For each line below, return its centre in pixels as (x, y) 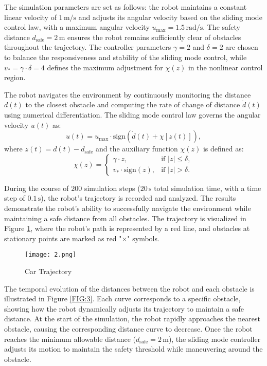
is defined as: (223, 149)
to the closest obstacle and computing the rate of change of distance (133, 104)
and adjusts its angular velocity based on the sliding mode (170, 17)
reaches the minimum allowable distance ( (70, 339)
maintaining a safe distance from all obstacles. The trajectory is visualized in (125, 218)
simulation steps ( (112, 188)
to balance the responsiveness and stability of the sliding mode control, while (126, 57)
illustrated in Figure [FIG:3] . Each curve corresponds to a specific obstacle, (122, 298)
